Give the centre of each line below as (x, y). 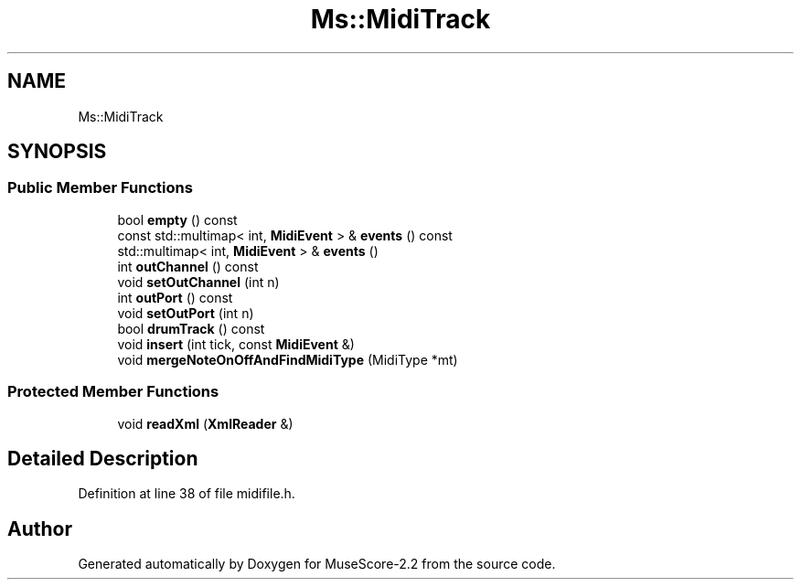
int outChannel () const (188, 266)
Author (40, 528)
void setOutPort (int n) (186, 313)
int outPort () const (175, 297)
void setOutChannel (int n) (198, 282)
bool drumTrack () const (191, 328)
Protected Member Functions (113, 392)
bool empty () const (177, 219)
